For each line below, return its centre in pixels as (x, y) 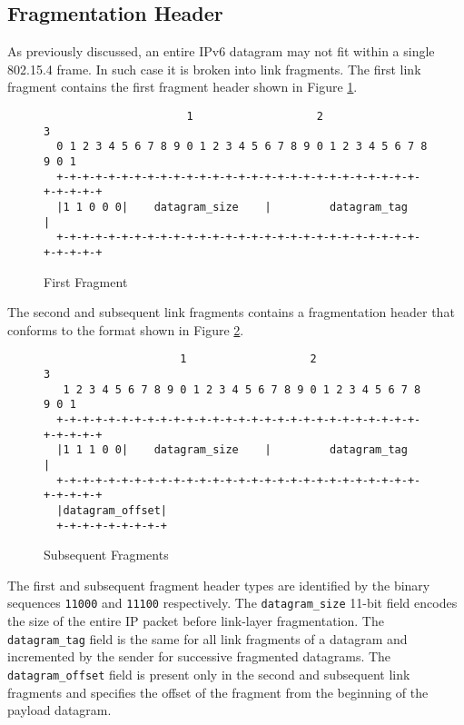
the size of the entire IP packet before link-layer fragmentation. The (196, 621)
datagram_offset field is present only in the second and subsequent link (209, 674)
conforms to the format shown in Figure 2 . (126, 329)
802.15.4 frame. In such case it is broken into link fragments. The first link (214, 69)
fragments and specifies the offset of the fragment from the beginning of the (218, 692)
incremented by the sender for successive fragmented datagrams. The (199, 656)
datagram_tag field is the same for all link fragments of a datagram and (207, 638)
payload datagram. (59, 710)
